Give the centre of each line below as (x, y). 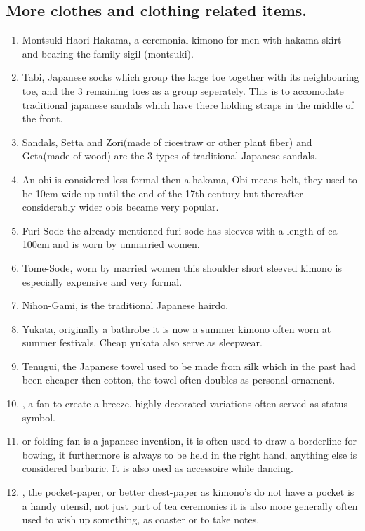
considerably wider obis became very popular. (120, 207)
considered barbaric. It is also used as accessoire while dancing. (158, 468)
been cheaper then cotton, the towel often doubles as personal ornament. (179, 380)
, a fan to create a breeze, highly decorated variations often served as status (185, 404)
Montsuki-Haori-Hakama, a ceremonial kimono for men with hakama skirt (182, 40)
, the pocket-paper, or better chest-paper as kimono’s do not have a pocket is (188, 492)
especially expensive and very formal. (102, 281)
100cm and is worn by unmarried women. (111, 244)
